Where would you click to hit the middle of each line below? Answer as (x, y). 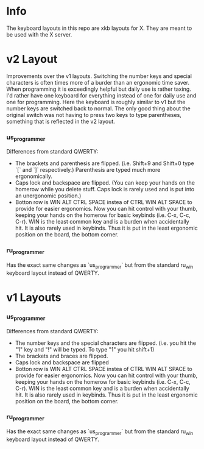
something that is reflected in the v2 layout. (61, 121)
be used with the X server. (39, 34)
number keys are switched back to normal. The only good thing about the (98, 108)
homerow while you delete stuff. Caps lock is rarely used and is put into (105, 189)
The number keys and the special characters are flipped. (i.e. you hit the (106, 343)
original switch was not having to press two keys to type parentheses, (94, 115)
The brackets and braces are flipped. (62, 356)
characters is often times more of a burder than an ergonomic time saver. (98, 82)
